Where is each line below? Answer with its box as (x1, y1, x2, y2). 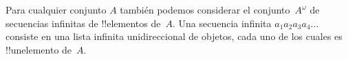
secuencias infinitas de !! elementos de (6, 16, 161, 30)
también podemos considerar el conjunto (120, 3, 290, 16)
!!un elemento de (6, 42, 72, 56)
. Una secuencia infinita (172, 16, 272, 30)
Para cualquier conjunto (6, 3, 107, 16)
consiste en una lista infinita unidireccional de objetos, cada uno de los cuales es (6, 29, 342, 43)
